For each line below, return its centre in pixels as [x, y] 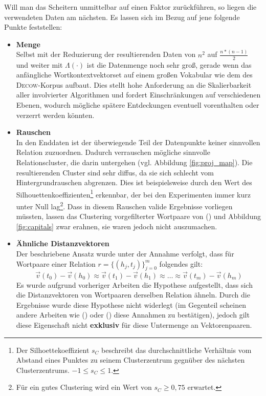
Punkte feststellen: [33, 27]
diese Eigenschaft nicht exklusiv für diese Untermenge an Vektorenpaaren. [134, 324]
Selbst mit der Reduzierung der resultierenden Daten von [106, 54]
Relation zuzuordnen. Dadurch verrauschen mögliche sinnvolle [113, 152]
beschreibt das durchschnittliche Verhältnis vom [176, 350]
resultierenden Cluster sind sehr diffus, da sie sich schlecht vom [115, 172]
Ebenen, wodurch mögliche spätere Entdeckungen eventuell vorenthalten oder [138, 104]
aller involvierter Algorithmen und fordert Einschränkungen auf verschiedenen [138, 95]
